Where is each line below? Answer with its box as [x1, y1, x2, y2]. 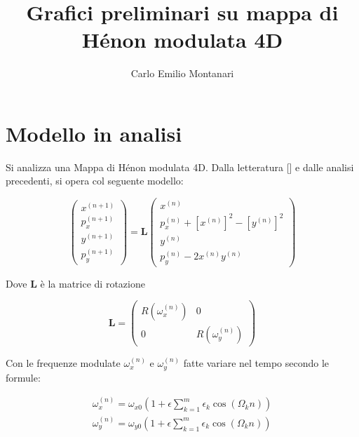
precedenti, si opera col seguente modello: [6, 173, 184, 188]
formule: [6, 370, 41, 384]
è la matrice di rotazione [40, 276, 145, 290]
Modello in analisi [6, 119, 182, 147]
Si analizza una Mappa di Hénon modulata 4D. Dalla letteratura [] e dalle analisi [6, 159, 354, 174]
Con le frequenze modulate [6, 356, 121, 370]
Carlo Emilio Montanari [130, 66, 234, 81]
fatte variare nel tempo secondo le [183, 356, 330, 370]
